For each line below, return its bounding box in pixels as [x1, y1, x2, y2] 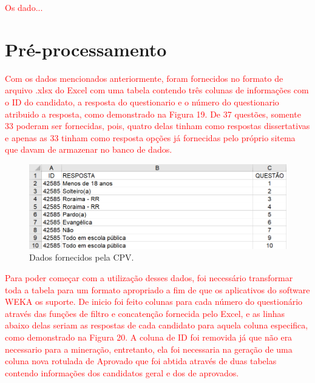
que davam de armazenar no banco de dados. [5, 143, 172, 156]
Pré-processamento [5, 36, 167, 61]
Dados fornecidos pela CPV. [29, 251, 134, 264]
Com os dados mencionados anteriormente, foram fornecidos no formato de [5, 72, 283, 84]
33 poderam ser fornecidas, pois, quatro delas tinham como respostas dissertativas [5, 119, 310, 132]
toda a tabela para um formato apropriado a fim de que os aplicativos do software [5, 283, 310, 296]
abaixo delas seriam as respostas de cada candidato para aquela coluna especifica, [5, 319, 308, 331]
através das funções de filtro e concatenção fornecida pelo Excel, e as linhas [5, 307, 285, 319]
